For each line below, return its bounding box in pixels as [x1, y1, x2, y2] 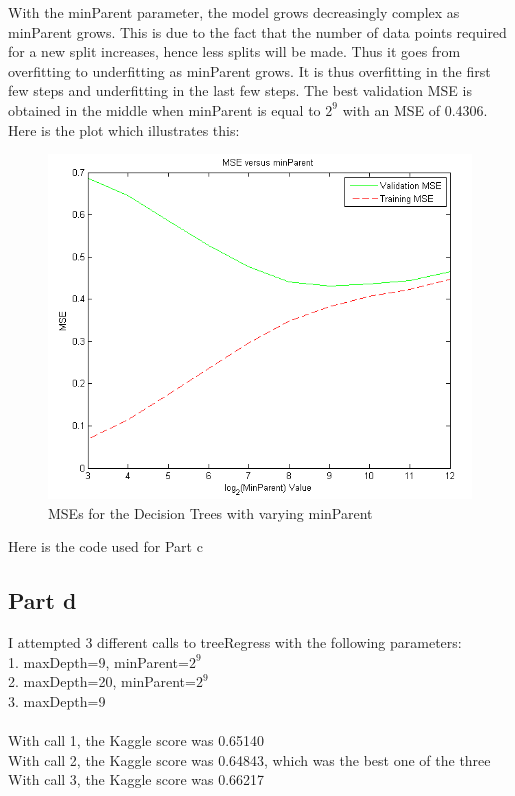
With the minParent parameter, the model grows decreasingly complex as [8, 2, 460, 22]
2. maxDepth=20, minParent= [8, 671, 196, 692]
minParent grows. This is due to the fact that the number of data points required [8, 21, 507, 42]
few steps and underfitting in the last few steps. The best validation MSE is [8, 80, 472, 101]
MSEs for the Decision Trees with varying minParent [48, 502, 373, 523]
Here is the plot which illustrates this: [8, 119, 240, 140]
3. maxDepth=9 [8, 691, 106, 712]
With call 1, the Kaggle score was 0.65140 [8, 730, 265, 751]
